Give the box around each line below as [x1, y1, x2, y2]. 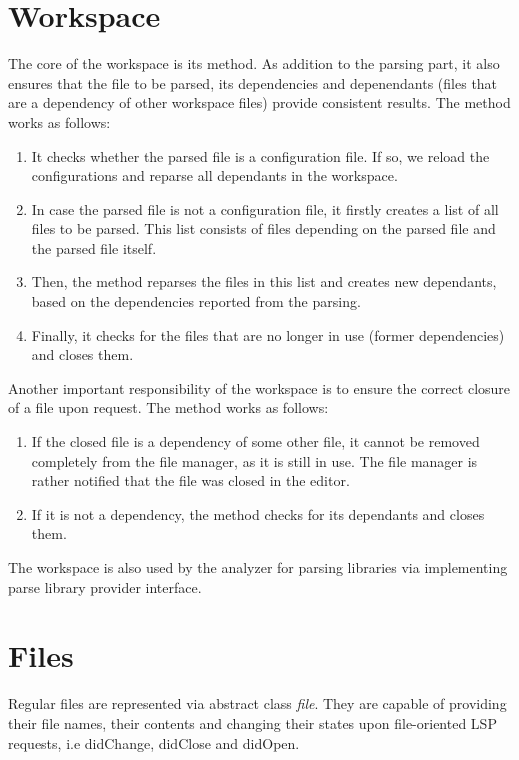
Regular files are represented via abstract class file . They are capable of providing [8, 693, 507, 714]
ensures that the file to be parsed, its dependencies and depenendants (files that [8, 72, 498, 93]
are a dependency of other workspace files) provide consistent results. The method [8, 92, 511, 113]
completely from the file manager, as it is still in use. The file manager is [31, 450, 478, 471]
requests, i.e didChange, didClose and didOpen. [8, 732, 300, 753]
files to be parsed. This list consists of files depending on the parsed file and [31, 218, 496, 239]
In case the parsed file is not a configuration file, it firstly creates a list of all [31, 198, 499, 219]
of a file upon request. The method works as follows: [8, 397, 329, 418]
